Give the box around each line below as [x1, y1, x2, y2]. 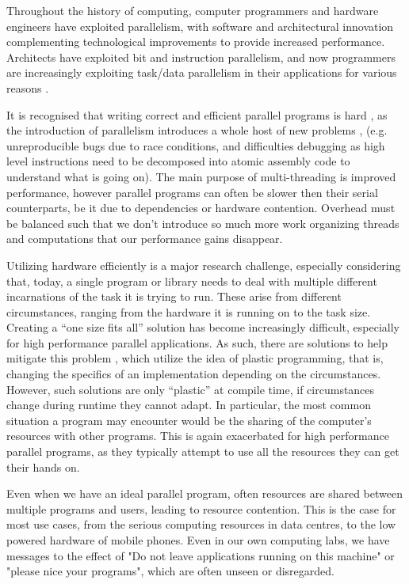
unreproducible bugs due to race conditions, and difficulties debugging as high [6, 137, 385, 154]
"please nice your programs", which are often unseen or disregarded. [6, 563, 334, 579]
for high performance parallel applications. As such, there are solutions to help [6, 334, 388, 351]
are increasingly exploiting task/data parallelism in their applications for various [6, 64, 397, 81]
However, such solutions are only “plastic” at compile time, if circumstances [6, 381, 375, 397]
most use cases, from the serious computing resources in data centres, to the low [6, 516, 396, 533]
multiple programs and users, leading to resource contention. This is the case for [6, 500, 396, 517]
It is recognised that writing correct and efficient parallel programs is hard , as [6, 106, 388, 123]
